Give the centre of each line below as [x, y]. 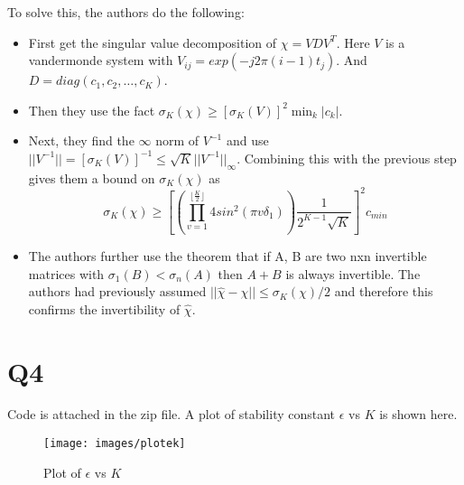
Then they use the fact [92, 110]
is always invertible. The [353, 273]
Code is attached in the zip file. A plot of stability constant [172, 414]
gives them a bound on [92, 177]
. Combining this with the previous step [347, 158]
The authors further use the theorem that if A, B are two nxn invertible [227, 255]
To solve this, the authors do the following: [126, 12]
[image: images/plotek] [115, 444]
